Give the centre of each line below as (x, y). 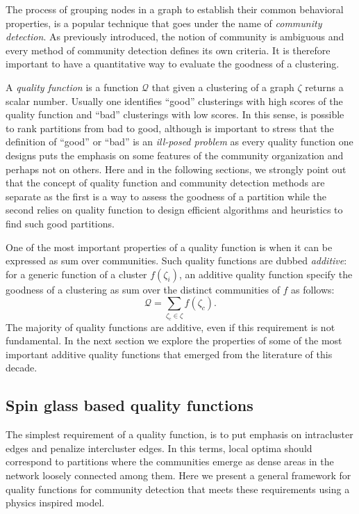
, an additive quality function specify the (266, 274)
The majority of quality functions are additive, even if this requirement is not (170, 327)
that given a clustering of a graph (223, 87)
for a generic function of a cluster (76, 274)
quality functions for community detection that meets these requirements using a (178, 489)
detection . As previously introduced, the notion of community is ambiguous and (175, 37)
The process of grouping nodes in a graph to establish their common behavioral (175, 9)
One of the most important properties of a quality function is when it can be (169, 247)
